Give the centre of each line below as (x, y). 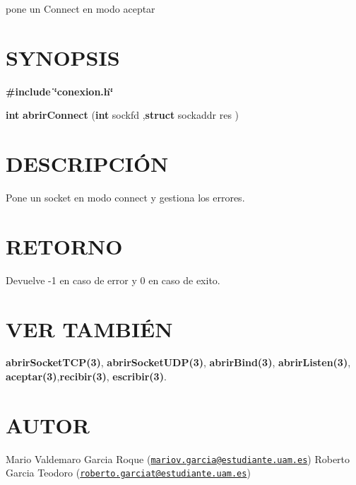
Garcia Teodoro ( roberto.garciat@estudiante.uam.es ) (128, 473)
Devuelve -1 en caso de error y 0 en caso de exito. (113, 280)
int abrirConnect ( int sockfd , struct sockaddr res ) (123, 115)
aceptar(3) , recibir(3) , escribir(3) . (86, 376)
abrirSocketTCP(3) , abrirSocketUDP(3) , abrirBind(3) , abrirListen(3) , (178, 362)
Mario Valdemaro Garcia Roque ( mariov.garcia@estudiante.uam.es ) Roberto (178, 458)
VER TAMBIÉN (89, 328)
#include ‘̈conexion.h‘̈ (60, 91)
